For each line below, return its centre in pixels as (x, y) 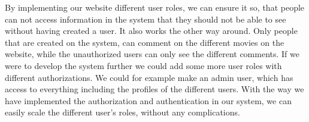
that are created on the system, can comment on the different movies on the (145, 42)
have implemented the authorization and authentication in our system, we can (148, 100)
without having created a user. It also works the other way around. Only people (151, 31)
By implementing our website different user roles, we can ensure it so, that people (155, 7)
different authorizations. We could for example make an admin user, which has (149, 77)
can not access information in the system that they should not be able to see (146, 19)
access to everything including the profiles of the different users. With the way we (154, 89)
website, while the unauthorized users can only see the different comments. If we (152, 54)
